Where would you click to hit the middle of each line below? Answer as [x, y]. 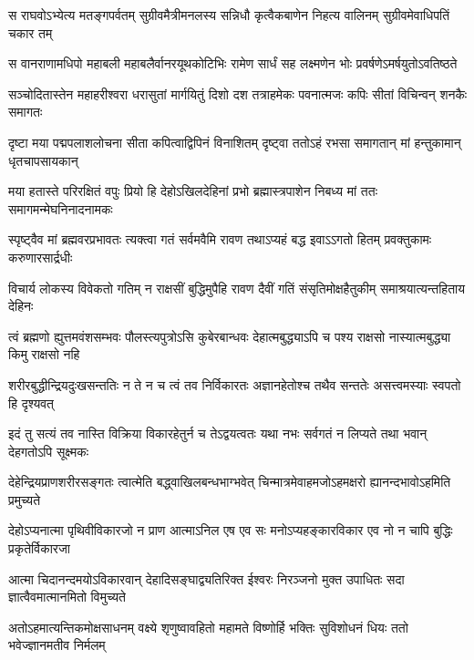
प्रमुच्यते [25, 499]
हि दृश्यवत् [31, 402]
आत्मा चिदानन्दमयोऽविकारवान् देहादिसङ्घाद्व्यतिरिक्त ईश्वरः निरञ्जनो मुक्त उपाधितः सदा [206, 578]
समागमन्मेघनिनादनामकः [61, 208]
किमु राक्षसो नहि [44, 354]
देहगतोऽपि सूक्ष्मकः [49, 451]
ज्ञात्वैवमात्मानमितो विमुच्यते [67, 597]
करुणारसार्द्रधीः [41, 257]
